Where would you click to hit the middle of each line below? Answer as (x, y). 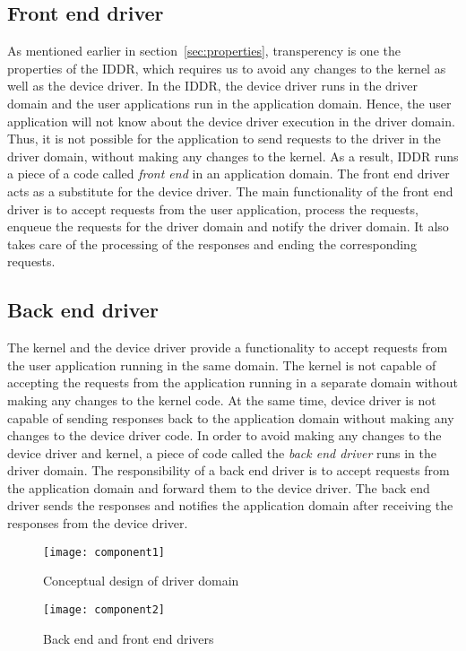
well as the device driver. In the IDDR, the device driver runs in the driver (212, 86)
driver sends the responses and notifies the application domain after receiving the (230, 505)
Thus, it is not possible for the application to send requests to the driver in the (224, 139)
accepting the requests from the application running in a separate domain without (233, 382)
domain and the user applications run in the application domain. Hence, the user (229, 103)
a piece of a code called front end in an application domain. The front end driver (229, 174)
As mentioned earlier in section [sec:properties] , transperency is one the (204, 51)
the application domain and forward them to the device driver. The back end (219, 487)
